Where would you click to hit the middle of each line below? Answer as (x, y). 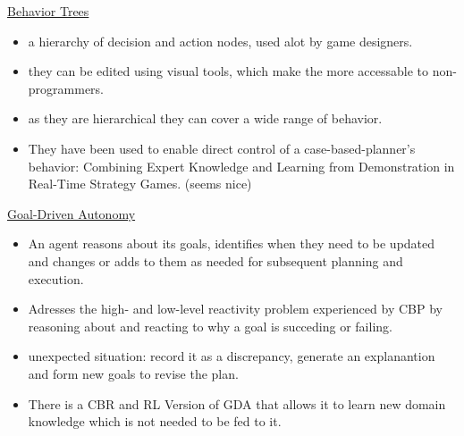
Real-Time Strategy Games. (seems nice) (140, 184)
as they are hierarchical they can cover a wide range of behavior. (205, 118)
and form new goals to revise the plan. (133, 373)
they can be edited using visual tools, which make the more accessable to (228, 71)
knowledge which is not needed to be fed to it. (155, 421)
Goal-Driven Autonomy (72, 213)
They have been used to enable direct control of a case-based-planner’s (222, 148)
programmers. (66, 88)
